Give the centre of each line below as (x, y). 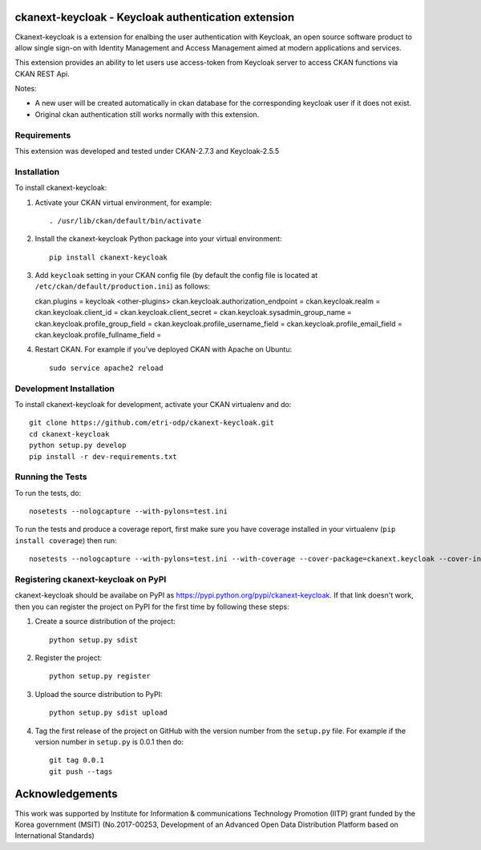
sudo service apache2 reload (106, 368)
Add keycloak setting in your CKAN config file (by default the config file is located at (176, 276)
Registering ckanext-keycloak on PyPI (91, 579)
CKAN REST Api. (42, 74)
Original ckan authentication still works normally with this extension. (147, 114)
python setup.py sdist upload (109, 713)
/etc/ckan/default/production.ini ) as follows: (122, 286)
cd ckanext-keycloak (69, 434)
